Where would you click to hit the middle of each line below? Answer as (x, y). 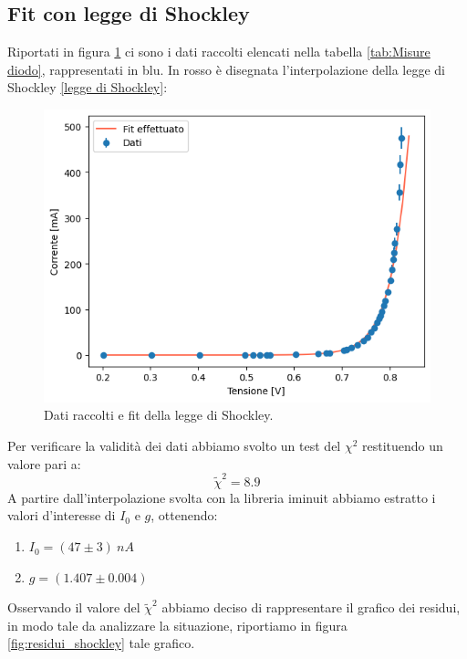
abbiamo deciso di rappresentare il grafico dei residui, (311, 607)
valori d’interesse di (62, 515)
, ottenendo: (184, 515)
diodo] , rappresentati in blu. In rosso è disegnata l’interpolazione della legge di (227, 69)
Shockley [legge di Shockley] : (88, 87)
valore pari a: (44, 463)
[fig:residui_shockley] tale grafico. (101, 643)
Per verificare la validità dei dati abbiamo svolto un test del (174, 445)
